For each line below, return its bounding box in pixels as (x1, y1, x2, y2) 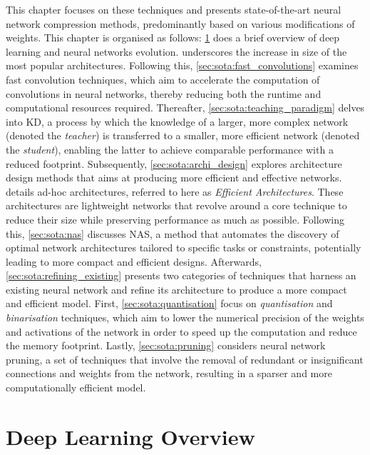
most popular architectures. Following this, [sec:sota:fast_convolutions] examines (6, 58, 359, 73)
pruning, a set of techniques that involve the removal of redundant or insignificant (6, 351, 364, 366)
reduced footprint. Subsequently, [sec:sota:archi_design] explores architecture (6, 156, 342, 171)
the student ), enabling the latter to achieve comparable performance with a (6, 141, 334, 156)
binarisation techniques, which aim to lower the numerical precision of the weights (6, 310, 364, 325)
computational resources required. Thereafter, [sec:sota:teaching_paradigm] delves (6, 100, 365, 115)
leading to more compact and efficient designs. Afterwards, (6, 254, 262, 269)
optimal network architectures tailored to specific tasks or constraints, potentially (6, 240, 361, 255)
